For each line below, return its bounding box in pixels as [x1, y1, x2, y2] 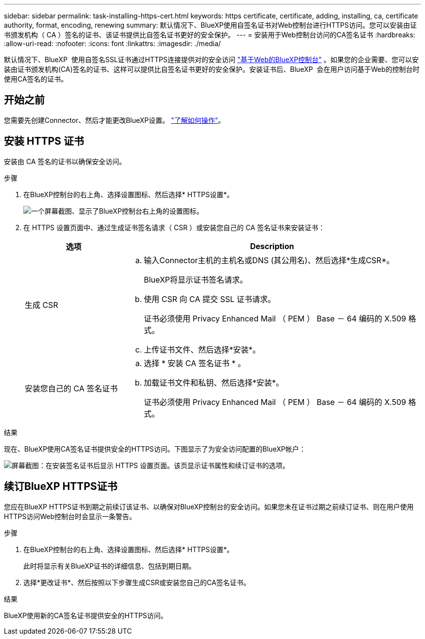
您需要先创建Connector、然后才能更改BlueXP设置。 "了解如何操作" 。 [4, 116, 225, 124]
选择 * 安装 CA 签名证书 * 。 [144, 358, 245, 368]
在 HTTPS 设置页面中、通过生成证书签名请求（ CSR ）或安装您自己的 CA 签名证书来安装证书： [23, 223, 325, 232]
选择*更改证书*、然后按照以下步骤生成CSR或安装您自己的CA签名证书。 [23, 578, 250, 587]
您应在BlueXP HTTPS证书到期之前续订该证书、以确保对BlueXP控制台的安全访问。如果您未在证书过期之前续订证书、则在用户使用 [4, 502, 414, 511]
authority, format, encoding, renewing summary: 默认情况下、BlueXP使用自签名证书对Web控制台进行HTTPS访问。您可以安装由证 [4, 21, 417, 29]
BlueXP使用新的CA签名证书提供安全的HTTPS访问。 [4, 611, 168, 620]
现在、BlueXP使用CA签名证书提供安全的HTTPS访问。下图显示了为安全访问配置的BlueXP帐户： [4, 444, 306, 453]
